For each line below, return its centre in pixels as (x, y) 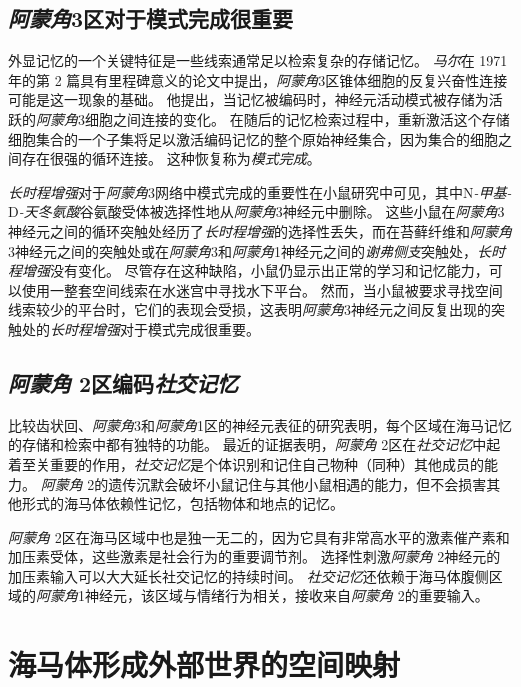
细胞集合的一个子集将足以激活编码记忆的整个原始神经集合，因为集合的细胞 (253, 138)
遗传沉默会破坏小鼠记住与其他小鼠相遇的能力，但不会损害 (297, 483)
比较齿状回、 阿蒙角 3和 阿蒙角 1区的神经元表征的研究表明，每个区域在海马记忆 (260, 424)
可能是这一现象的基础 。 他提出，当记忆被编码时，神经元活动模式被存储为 (248, 99)
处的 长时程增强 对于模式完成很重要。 (140, 328)
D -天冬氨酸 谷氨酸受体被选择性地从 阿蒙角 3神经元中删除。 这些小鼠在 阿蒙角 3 (256, 211)
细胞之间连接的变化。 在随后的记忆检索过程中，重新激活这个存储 (297, 118)
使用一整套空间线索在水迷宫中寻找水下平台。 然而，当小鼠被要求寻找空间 (262, 289)
